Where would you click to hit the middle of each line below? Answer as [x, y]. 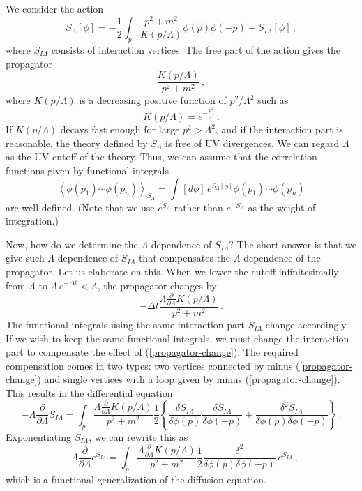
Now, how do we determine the [72, 244]
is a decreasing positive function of [153, 100]
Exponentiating [38, 436]
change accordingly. [307, 325]
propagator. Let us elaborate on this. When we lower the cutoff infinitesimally [172, 271]
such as [273, 100]
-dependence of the [280, 258]
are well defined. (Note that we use [80, 207]
